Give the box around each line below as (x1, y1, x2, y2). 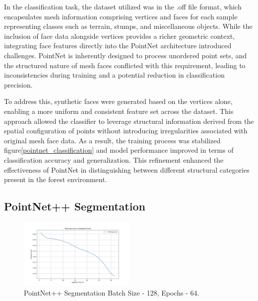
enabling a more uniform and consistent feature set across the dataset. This (4, 105, 234, 116)
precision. (4, 79, 33, 90)
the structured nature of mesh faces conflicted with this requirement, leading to (4, 60, 246, 70)
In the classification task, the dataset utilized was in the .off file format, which (4, 1, 242, 11)
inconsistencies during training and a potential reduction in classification (4, 70, 225, 80)
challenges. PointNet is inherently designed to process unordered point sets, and (4, 50, 247, 60)
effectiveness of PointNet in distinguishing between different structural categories (4, 164, 250, 175)
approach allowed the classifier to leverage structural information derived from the (4, 115, 254, 126)
